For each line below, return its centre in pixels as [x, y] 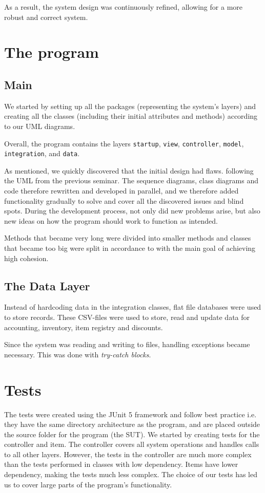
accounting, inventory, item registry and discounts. [84, 327]
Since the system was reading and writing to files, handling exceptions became [127, 344]
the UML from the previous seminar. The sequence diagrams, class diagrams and [131, 180]
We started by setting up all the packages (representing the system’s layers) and [130, 106]
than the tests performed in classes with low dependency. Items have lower [121, 464]
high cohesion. [26, 258]
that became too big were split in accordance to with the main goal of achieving [130, 248]
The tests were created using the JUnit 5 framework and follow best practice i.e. [130, 414]
